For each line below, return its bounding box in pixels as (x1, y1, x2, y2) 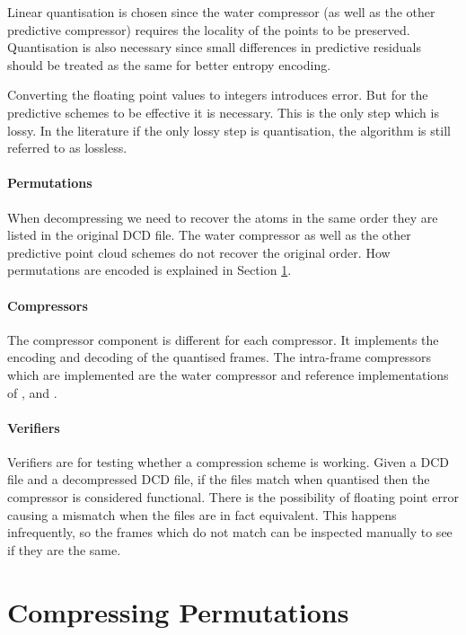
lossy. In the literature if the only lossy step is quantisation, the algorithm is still (7, 120, 451, 139)
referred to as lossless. (7, 138, 127, 157)
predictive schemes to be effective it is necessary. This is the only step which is (7, 102, 439, 121)
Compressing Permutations (7, 593, 349, 630)
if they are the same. (7, 540, 121, 559)
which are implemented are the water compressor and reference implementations (7, 365, 449, 384)
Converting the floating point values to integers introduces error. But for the (7, 85, 428, 104)
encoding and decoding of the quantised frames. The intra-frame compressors (7, 348, 431, 366)
